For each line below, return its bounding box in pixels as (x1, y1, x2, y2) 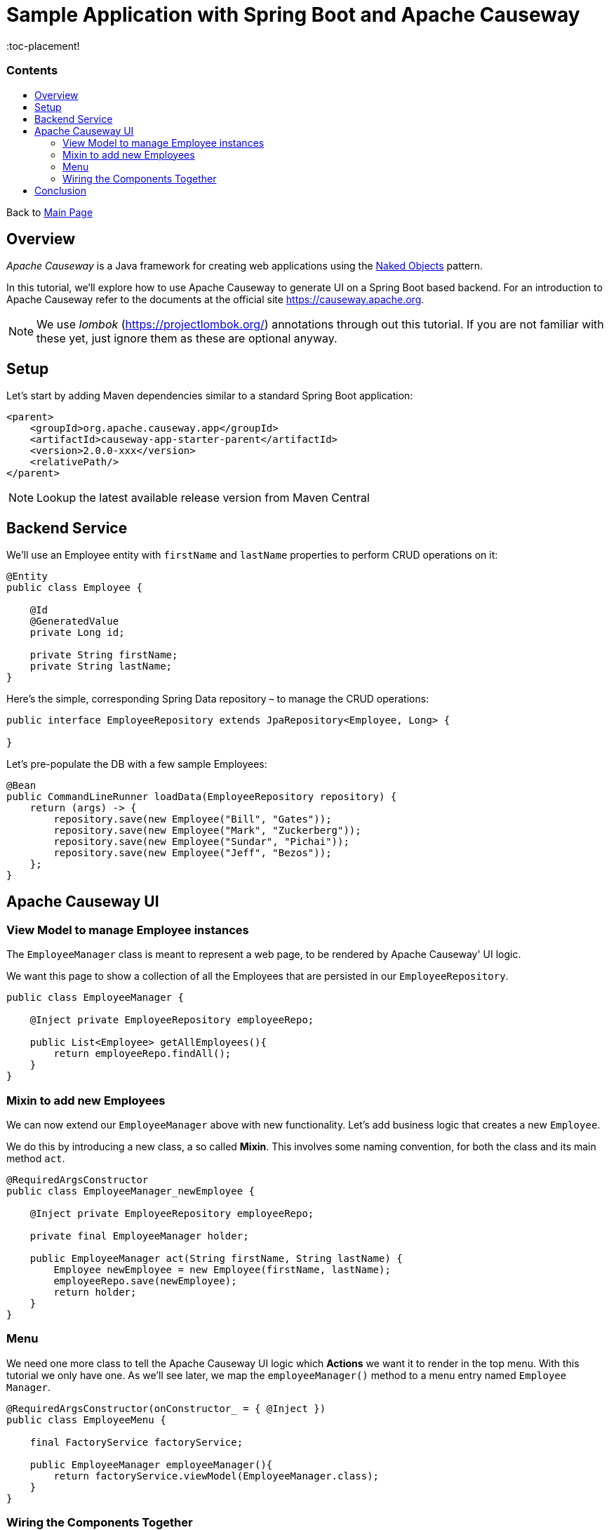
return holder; (53, 1286, 137, 1298)
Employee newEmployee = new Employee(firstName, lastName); (53, 1264, 391, 1275)
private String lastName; (29, 660, 173, 672)
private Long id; (29, 627, 125, 639)
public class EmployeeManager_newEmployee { (6, 1185, 255, 1197)
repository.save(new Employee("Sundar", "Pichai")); (53, 836, 349, 848)
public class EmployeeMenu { (6, 1413, 166, 1425)
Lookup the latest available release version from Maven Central (36, 491, 370, 505)
